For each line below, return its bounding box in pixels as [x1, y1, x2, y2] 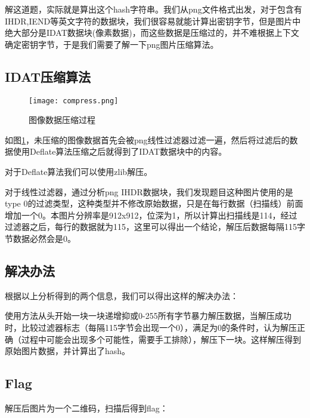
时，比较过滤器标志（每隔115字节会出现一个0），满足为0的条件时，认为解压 [5, 321, 297, 333]
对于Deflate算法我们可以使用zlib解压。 [5, 165, 153, 178]
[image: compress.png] [29, 96, 119, 105]
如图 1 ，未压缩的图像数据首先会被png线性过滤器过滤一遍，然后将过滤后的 [5, 133, 290, 146]
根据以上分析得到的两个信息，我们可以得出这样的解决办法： [5, 289, 238, 302]
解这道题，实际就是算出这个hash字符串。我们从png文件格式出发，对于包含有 [5, 3, 302, 15]
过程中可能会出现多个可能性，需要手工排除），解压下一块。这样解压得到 [21, 333, 301, 345]
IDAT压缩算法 [5, 67, 91, 85]
